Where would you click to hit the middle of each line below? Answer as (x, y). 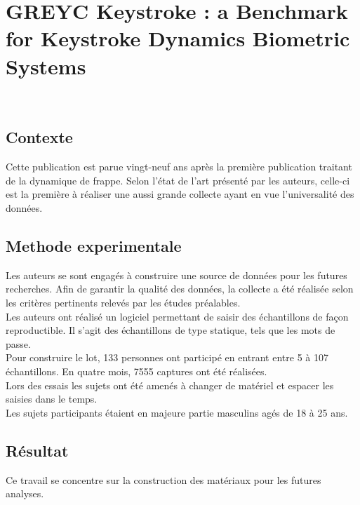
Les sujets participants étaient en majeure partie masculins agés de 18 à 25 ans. (177, 412)
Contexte (39, 137)
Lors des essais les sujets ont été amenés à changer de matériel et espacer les (170, 385)
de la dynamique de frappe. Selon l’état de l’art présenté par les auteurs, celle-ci (178, 180)
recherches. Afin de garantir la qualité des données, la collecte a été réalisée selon (180, 289)
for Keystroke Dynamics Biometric (178, 38)
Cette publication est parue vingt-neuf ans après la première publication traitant (179, 167)
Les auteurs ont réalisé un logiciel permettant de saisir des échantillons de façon (177, 316)
